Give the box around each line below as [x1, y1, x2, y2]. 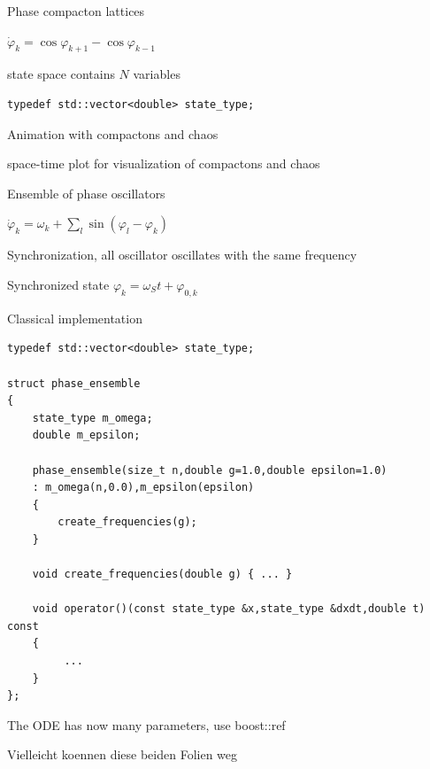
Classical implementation [7, 308, 142, 327]
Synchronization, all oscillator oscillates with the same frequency [7, 245, 357, 264]
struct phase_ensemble [7, 377, 141, 390]
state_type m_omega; [32, 411, 153, 424]
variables [133, 65, 180, 83]
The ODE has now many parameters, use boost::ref [7, 715, 286, 734]
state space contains [7, 65, 115, 83]
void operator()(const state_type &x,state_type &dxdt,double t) [32, 602, 426, 616]
